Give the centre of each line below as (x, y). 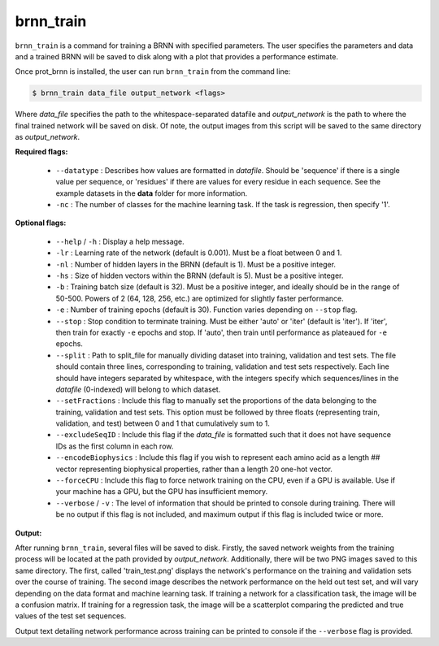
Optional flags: (41, 223)
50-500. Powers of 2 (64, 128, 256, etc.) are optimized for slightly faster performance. (200, 298)
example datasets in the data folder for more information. (152, 193)
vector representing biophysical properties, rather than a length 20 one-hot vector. (194, 469)
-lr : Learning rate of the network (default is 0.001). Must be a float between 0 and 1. (199, 253)
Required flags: (41, 152)
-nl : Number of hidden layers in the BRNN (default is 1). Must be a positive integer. (196, 264)
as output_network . (48, 137)
